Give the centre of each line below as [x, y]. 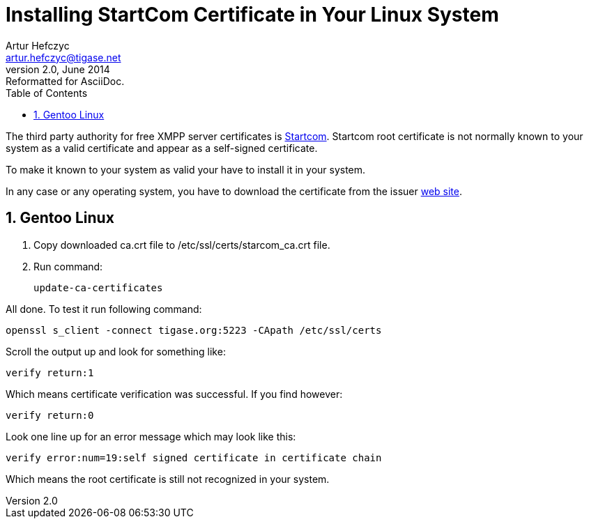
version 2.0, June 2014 [58, 69]
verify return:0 [50, 415]
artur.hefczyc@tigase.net [63, 57]
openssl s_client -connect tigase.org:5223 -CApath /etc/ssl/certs [194, 330]
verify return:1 [50, 372]
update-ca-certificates [98, 287]
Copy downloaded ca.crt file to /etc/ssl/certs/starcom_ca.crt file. [182, 245]
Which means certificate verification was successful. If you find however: [174, 394]
